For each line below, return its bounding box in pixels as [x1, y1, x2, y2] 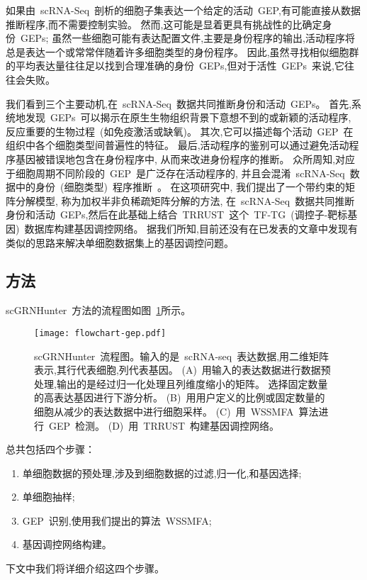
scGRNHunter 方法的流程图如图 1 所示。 [6, 303, 191, 318]
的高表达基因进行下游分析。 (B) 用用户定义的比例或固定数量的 [34, 390, 325, 405]
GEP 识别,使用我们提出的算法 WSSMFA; [22, 513, 212, 528]
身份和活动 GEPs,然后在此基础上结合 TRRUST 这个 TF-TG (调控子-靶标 [6, 207, 348, 222]
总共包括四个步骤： [6, 442, 95, 457]
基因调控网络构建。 [22, 537, 112, 552]
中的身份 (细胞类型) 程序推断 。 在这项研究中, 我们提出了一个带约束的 [15, 179, 346, 194]
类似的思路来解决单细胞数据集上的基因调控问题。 [6, 235, 234, 250]
